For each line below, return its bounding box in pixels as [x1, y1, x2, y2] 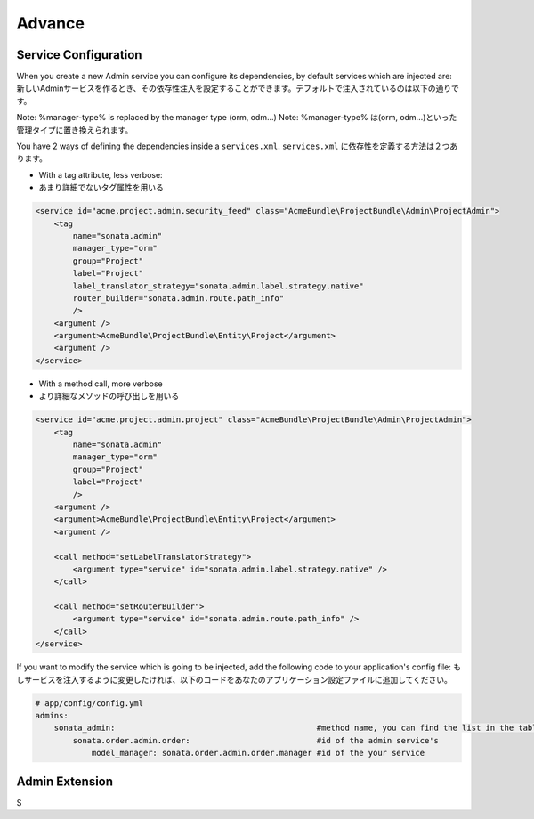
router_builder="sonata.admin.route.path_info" [72, 293, 285, 303]
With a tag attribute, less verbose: [38, 169, 164, 180]
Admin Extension [16, 774, 114, 789]
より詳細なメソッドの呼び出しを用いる [38, 391, 180, 401]
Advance [16, 13, 85, 33]
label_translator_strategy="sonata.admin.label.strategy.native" [72, 280, 364, 291]
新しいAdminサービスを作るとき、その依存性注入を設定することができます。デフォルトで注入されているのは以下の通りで [16, 83, 460, 93]
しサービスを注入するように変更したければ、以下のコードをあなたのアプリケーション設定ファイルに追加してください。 [16, 674, 453, 685]
